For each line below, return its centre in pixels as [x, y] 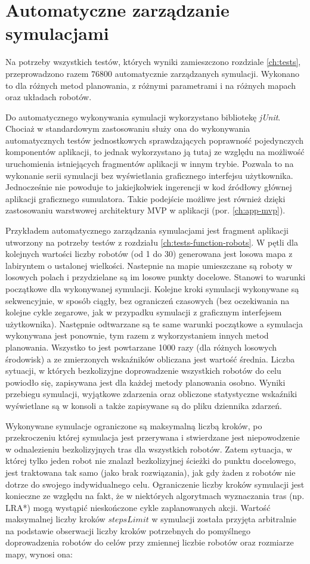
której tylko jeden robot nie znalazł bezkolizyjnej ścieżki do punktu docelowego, [151, 461]
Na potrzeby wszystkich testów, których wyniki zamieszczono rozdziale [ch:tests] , [153, 62]
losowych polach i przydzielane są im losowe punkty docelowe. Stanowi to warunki [156, 277]
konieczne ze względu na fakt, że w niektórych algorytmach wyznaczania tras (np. [155, 496]
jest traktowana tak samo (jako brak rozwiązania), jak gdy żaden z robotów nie [151, 472]
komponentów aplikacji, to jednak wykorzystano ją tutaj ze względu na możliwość [155, 152]
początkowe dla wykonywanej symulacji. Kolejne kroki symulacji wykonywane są [152, 289]
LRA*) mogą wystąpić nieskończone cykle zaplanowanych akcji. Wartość [138, 507]
